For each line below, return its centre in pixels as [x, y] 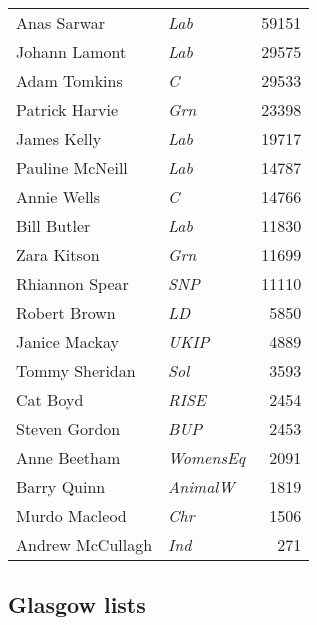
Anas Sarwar [61, 22]
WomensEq [207, 457]
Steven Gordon [68, 428]
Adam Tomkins [69, 80]
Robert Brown [66, 312]
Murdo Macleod [71, 515]
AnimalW [201, 486]
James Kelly [59, 138]
